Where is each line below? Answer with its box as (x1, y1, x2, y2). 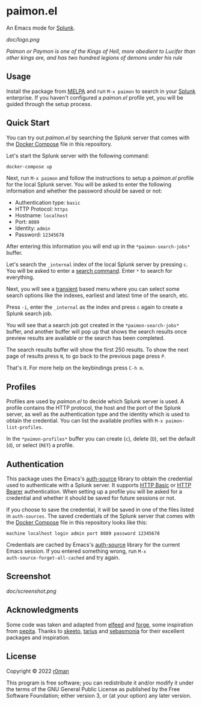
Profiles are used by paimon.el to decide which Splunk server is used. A (6, 398, 185, 405)
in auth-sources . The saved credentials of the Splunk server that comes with (6, 512, 195, 520)
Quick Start (6, 118, 50, 128)
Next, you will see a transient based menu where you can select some (6, 286, 180, 293)
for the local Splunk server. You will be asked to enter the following (6, 181, 172, 188)
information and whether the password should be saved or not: (6, 187, 162, 194)
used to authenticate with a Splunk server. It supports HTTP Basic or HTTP (6, 482, 191, 489)
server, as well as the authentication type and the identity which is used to (6, 410, 190, 418)
